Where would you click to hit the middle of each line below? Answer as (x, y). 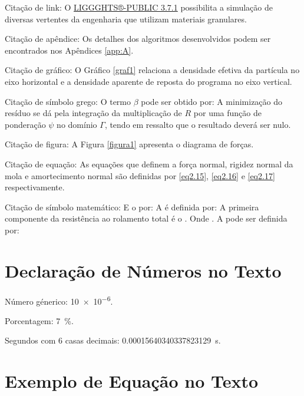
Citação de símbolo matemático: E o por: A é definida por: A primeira (132, 207)
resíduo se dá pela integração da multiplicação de (93, 113)
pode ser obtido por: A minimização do (212, 101)
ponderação (25, 124)
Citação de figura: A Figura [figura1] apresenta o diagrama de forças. (129, 144)
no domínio (77, 124)
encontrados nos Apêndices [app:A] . (69, 50)
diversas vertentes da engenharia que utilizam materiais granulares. (126, 19)
